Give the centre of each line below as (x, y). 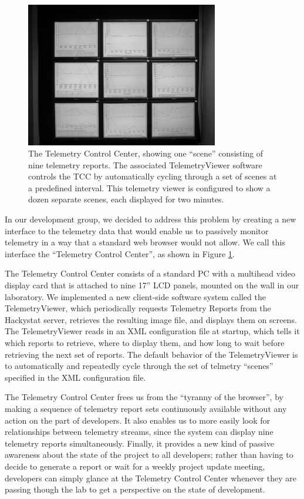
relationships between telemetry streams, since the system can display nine (139, 432)
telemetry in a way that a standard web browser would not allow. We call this (145, 242)
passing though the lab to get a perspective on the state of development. (135, 489)
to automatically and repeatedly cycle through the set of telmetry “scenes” (139, 366)
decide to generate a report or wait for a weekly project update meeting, (135, 466)
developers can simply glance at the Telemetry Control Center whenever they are (151, 478)
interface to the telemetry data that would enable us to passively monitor (137, 230)
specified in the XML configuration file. (75, 377)
